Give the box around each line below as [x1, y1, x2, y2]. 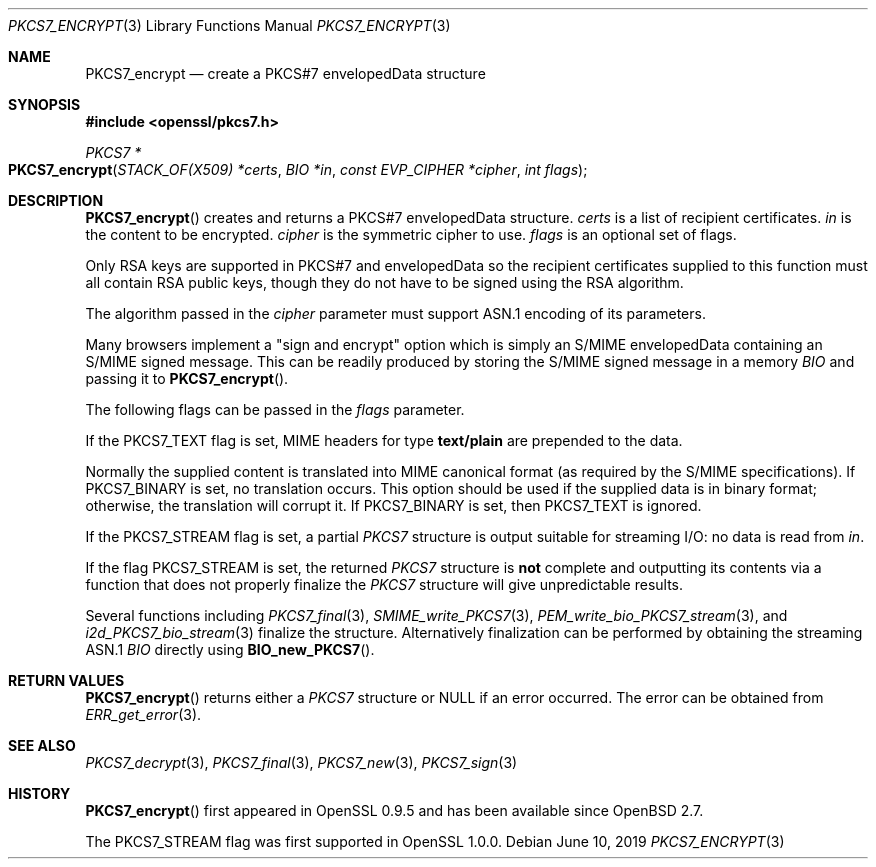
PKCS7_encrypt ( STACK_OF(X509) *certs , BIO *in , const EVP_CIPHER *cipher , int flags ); [8, 161, 588, 178]
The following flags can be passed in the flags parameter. [85, 401, 465, 418]
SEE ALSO [8, 737, 76, 754]
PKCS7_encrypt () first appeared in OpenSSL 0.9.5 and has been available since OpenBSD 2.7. [85, 802, 704, 819]
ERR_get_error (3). [85, 706, 202, 723]
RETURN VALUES [8, 672, 125, 689]
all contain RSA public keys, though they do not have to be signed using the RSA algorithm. [85, 274, 684, 291]
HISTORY [8, 785, 71, 802]
